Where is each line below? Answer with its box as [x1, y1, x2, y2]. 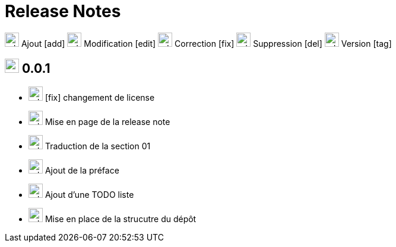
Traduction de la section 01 [45, 140, 151, 151]
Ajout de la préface [45, 165, 119, 175]
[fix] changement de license [45, 92, 155, 102]
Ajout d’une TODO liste [45, 189, 134, 200]
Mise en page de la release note [45, 116, 170, 127]
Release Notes [5, 1, 121, 21]
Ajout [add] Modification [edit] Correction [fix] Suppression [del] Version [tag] [21, 38, 392, 49]
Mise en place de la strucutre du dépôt [45, 213, 197, 224]
